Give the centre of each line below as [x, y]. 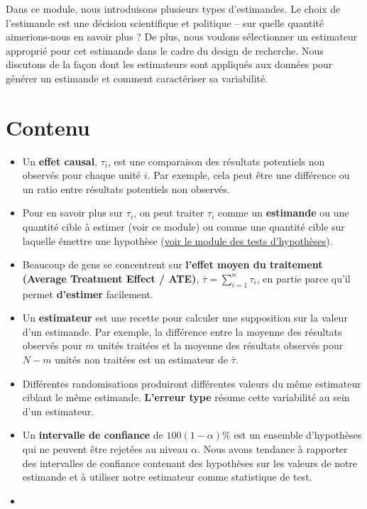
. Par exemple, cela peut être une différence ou [248, 175]
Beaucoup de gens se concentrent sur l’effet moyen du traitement [172, 264]
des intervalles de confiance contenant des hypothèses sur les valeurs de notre [190, 463]
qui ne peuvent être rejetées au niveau [105, 448]
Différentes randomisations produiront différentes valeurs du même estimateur [192, 383]
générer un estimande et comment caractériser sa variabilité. [137, 78]
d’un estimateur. [58, 411]
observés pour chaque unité [82, 175]
